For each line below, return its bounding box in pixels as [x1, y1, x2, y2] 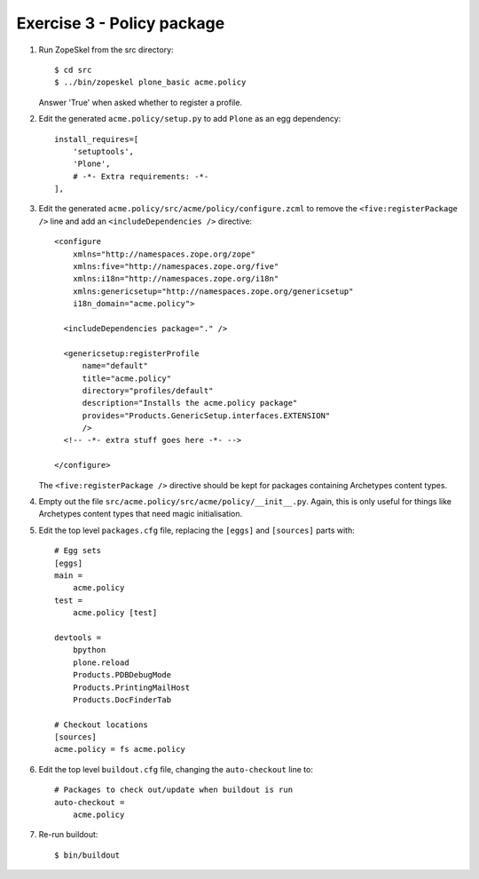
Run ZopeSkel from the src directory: [38, 44, 174, 55]
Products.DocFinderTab [72, 694, 172, 705]
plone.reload [72, 657, 130, 668]
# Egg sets [54, 546, 102, 556]
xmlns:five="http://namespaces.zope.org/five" [72, 262, 279, 272]
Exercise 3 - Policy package [16, 13, 225, 33]
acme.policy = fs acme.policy [54, 744, 186, 755]
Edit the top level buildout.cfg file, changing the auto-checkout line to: [38, 764, 314, 774]
